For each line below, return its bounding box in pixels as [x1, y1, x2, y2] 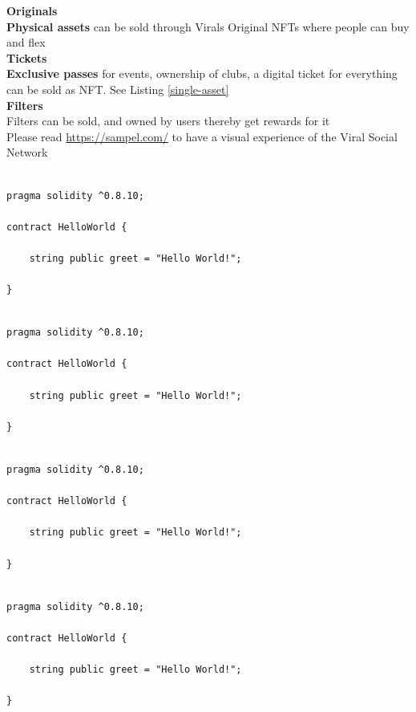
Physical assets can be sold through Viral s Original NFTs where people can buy [6, 18, 410, 35]
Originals [6, 2, 58, 18]
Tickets [6, 49, 47, 66]
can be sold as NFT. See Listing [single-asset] [6, 80, 229, 97]
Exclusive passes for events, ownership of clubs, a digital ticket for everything [6, 65, 398, 82]
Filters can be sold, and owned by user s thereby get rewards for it [6, 112, 330, 129]
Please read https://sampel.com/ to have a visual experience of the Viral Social [6, 128, 398, 144]
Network [6, 144, 48, 161]
